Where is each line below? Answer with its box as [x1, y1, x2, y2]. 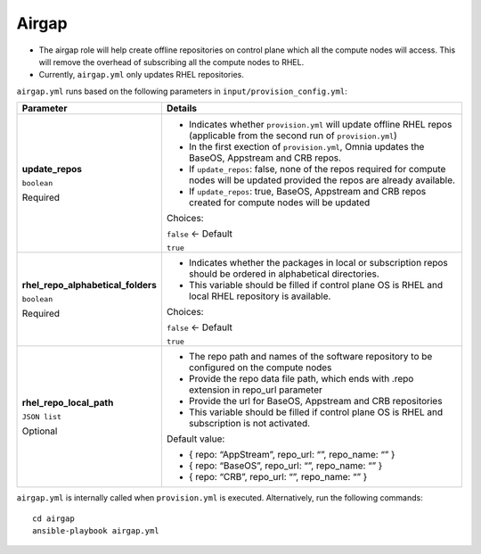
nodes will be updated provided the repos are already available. [188, 174, 456, 186]
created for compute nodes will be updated [188, 196, 371, 209]
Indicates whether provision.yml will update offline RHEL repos [188, 119, 452, 131]
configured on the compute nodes [188, 361, 332, 374]
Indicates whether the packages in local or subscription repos [188, 257, 449, 269]
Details [166, 103, 198, 115]
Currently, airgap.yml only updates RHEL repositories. [38, 70, 244, 80]
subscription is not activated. [188, 418, 311, 430]
